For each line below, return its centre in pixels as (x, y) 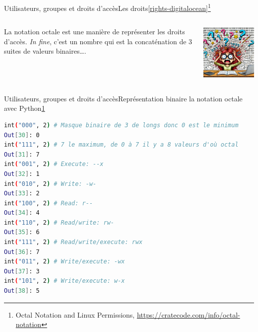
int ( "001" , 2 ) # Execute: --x (54, 164)
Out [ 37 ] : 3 (22, 271)
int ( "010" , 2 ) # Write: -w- (50, 184)
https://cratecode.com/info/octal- (188, 314)
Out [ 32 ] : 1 (22, 174)
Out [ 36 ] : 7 (22, 252)
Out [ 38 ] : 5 (22, 291)
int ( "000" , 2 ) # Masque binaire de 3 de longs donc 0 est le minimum (121, 125)
